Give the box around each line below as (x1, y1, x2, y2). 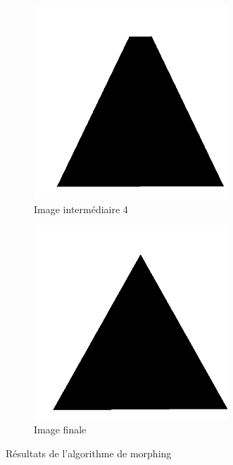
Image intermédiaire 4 (34, 201, 128, 216)
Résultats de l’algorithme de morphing (6, 445, 172, 460)
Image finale (34, 422, 87, 437)
